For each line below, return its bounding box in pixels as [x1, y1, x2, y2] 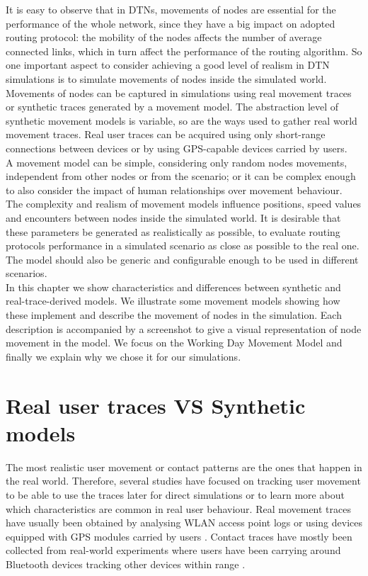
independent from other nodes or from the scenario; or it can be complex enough [6, 169, 356, 183]
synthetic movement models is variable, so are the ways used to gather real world [6, 113, 357, 128]
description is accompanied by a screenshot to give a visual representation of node [6, 321, 362, 336]
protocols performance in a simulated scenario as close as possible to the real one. [6, 238, 360, 253]
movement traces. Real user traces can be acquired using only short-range [6, 127, 326, 142]
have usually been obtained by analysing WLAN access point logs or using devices [6, 515, 362, 530]
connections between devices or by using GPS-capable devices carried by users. [6, 140, 347, 155]
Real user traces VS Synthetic [6, 390, 306, 419]
